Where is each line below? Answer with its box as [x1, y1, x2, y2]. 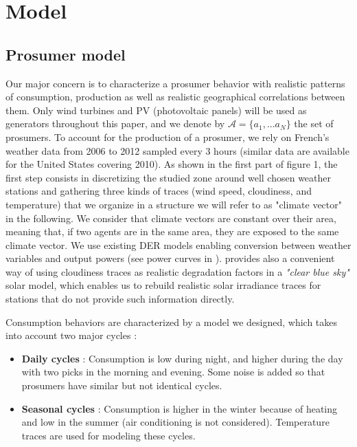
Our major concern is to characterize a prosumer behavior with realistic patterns [5, 76, 345, 90]
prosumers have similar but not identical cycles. [21, 378, 222, 393]
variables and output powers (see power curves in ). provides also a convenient [5, 251, 335, 265]
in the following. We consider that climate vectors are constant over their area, [5, 210, 336, 225]
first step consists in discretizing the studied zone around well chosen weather [5, 170, 332, 184]
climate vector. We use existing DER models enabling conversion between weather [5, 237, 352, 252]
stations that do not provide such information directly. [5, 292, 235, 306]
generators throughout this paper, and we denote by [5, 116, 225, 131]
